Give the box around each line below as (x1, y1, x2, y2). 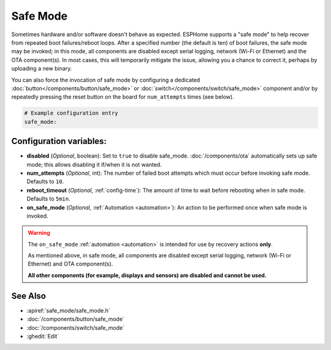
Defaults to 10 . (26, 178, 64, 185)
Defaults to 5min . (26, 195, 70, 202)
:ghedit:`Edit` (26, 332, 59, 340)
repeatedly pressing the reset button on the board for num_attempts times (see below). (11, 93, 234, 101)
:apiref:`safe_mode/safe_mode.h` (26, 306, 110, 314)
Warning (28, 229, 50, 237)
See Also (11, 291, 46, 301)
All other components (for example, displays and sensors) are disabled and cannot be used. (28, 272, 267, 279)
